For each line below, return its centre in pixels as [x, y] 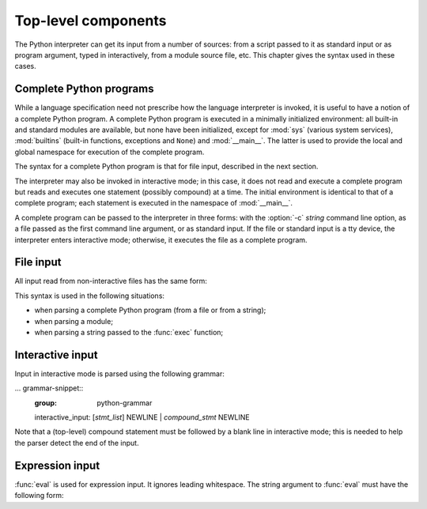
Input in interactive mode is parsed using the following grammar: [119, 373]
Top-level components [91, 21]
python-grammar [125, 402]
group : [46, 402]
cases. [25, 66]
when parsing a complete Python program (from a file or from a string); [150, 310]
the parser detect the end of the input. [77, 443]
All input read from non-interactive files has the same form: [111, 281]
